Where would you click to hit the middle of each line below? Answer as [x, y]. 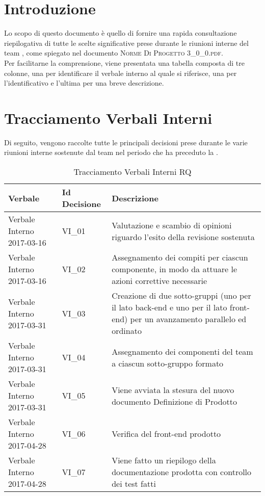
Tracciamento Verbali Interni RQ [132, 172]
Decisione [81, 204]
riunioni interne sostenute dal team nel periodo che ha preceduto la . [111, 152]
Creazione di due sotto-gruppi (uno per [181, 295]
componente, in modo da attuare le [174, 269]
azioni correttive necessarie [160, 281]
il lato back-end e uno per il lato [169, 307]
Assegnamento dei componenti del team [182, 351]
